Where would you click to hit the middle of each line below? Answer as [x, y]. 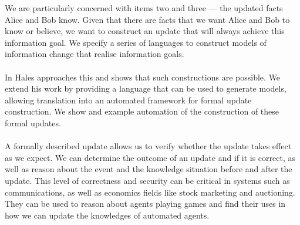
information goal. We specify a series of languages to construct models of [136, 42]
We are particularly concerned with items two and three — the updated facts [144, 8]
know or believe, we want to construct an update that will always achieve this [145, 31]
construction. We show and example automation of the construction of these [142, 111]
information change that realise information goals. [95, 54]
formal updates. [33, 122]
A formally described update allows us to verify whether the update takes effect [148, 146]
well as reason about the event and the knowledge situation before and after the [149, 169]
